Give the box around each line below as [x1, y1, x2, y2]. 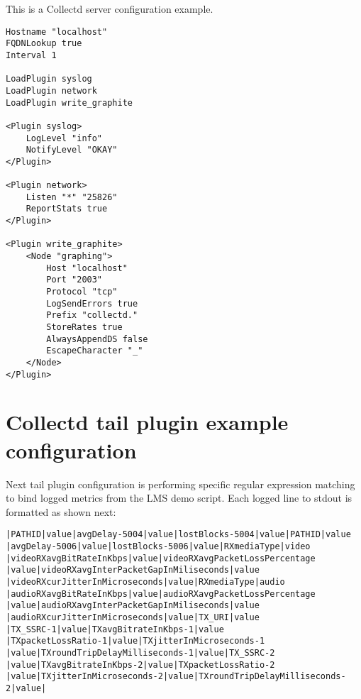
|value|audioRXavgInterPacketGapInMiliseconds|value [6, 600, 260, 611]
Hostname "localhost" [6, 26, 108, 37]
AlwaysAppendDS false [46, 334, 148, 344]
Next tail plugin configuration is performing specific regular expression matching [6, 476, 355, 491]
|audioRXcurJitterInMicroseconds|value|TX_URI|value [6, 612, 260, 622]
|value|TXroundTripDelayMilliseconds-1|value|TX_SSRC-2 [6, 647, 275, 658]
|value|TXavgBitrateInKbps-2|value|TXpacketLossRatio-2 [6, 659, 275, 670]
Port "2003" [46, 275, 103, 285]
